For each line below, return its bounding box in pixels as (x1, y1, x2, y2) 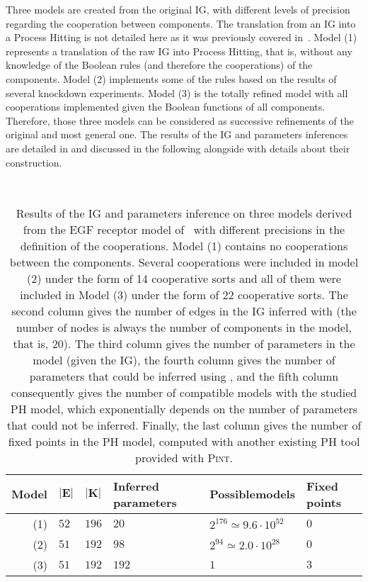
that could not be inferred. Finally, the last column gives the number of (6, 416, 362, 433)
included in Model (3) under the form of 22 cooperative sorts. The (20, 286, 348, 303)
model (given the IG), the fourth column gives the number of (33, 351, 335, 368)
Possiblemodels (209, 486, 295, 503)
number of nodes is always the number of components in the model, (16, 318, 352, 335)
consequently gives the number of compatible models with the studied (11, 384, 357, 401)
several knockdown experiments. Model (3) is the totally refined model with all (6, 85, 348, 100)
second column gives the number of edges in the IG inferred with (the (11, 302, 357, 319)
